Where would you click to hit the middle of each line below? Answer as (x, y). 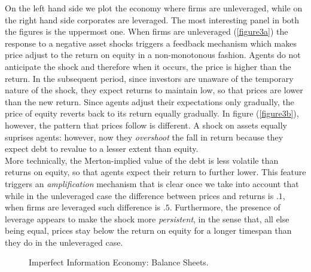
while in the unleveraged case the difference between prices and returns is (139, 195)
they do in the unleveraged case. (64, 242)
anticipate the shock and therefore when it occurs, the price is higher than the (148, 66)
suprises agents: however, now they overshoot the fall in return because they (144, 137)
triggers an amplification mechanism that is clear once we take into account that (152, 183)
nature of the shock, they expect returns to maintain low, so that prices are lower (154, 90)
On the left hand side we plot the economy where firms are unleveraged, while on (154, 8)
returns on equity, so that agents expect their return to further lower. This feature (155, 172)
